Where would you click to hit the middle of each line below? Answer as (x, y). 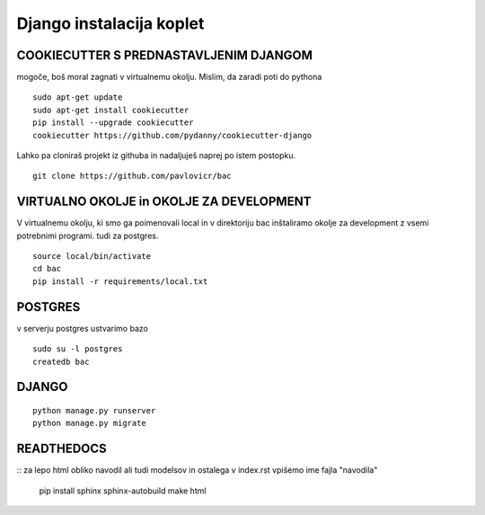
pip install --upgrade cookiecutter (113, 123)
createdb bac (61, 361)
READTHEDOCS (62, 449)
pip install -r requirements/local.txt (120, 281)
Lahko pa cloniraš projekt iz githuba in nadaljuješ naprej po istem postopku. (156, 155)
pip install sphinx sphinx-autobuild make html (123, 491)
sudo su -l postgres (78, 349)
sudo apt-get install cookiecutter (111, 110)
